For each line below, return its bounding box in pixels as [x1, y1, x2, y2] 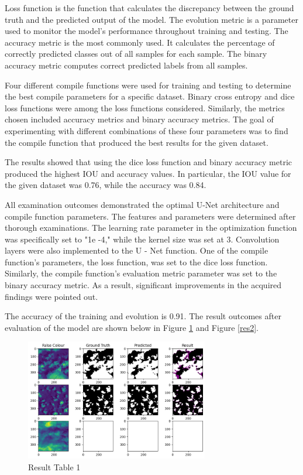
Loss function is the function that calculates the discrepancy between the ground [5, 2, 294, 13]
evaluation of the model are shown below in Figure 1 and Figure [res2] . [5, 321, 259, 333]
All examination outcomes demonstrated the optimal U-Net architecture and [5, 198, 280, 210]
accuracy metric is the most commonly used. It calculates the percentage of [5, 36, 275, 48]
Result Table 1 [28, 461, 81, 473]
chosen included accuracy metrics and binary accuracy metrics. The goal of [5, 113, 274, 125]
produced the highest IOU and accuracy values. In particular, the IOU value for [5, 167, 291, 179]
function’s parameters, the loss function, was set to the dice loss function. [5, 255, 268, 268]
